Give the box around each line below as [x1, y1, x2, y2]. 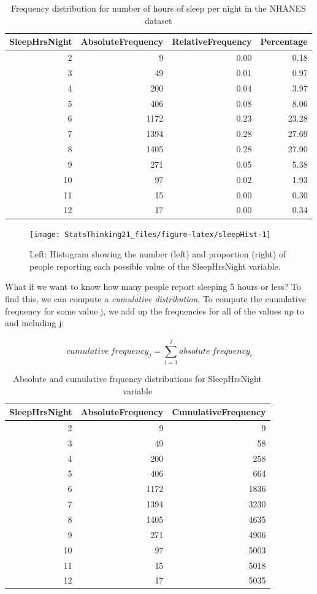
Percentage [260, 35, 308, 48]
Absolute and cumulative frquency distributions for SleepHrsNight [13, 372, 262, 385]
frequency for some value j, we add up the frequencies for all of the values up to [5, 304, 305, 317]
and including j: [5, 316, 64, 329]
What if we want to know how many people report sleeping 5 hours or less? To [5, 280, 301, 293]
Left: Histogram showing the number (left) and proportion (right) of [29, 248, 286, 260]
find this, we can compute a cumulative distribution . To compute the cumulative [5, 292, 306, 305]
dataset [145, 14, 172, 26]
